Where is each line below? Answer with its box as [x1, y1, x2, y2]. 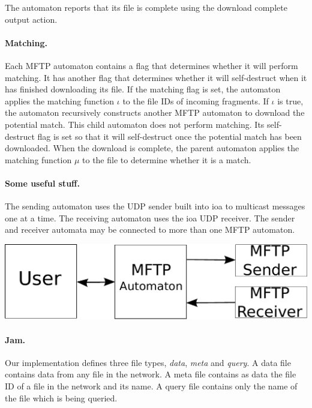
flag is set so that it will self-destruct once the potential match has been [37, 130, 302, 142]
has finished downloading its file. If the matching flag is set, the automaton [5, 83, 281, 95]
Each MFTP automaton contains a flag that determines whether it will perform [5, 59, 298, 71]
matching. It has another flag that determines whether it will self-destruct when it [5, 71, 307, 83]
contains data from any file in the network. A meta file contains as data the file [5, 368, 296, 380]
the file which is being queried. [5, 391, 118, 404]
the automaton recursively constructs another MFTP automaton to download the [5, 106, 305, 119]
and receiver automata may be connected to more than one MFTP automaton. [5, 223, 295, 236]
